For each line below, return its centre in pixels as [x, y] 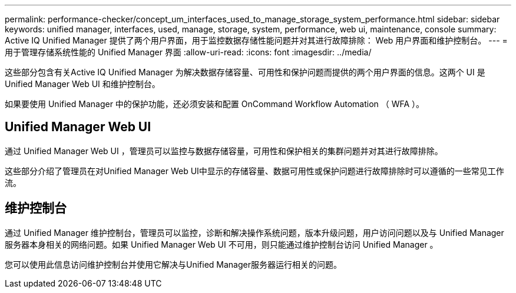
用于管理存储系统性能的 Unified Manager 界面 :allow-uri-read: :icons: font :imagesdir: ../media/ [188, 52]
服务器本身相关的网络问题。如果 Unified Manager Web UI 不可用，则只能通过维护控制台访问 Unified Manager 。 [221, 244]
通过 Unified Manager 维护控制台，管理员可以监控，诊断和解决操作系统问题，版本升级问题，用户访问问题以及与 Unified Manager [254, 232]
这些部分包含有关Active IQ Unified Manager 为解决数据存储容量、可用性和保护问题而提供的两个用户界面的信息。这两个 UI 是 [245, 72]
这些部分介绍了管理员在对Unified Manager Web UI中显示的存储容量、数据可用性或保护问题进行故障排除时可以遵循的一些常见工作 [254, 171]
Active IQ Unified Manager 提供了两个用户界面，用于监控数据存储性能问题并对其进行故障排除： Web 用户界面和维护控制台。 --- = [256, 40]
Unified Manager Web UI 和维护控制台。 [82, 84]
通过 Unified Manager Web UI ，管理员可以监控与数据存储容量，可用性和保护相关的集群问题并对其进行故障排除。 [224, 151]
